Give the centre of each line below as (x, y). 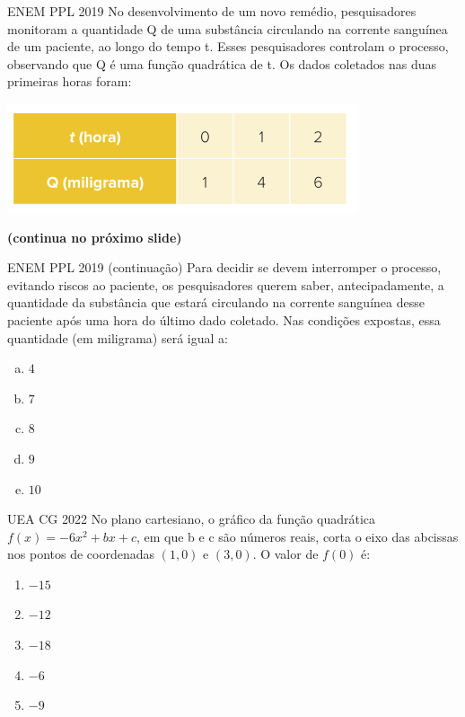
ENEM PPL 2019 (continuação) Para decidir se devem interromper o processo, (224, 267)
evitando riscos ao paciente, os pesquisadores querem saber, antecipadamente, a (226, 284)
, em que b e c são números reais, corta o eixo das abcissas (297, 536)
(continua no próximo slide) (95, 237)
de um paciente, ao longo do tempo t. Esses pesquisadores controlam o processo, (228, 46)
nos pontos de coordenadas (81, 554)
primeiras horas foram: (70, 81)
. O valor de (285, 554)
